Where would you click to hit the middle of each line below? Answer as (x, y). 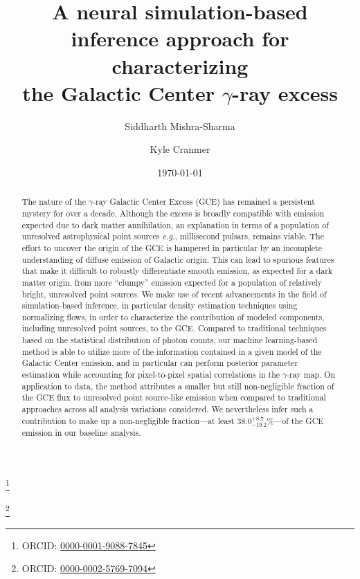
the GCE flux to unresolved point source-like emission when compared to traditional (174, 397)
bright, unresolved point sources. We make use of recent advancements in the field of (174, 294)
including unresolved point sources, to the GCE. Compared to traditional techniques (174, 328)
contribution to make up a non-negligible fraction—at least (128, 420)
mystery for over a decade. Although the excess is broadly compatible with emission (173, 213)
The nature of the (54, 202)
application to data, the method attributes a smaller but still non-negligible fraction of (178, 386)
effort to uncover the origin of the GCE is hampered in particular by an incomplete (172, 247)
